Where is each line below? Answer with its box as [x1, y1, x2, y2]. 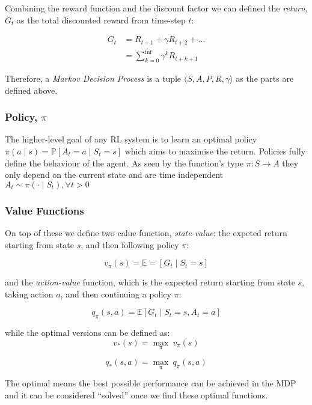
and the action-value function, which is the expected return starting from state [5, 276, 295, 288]
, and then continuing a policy [60, 287, 171, 300]
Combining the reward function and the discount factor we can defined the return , [5, 2, 308, 14]
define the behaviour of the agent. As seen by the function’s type [5, 156, 243, 169]
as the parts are [236, 72, 294, 84]
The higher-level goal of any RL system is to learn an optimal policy [5, 133, 257, 145]
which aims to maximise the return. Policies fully [124, 145, 306, 157]
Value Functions [5, 202, 84, 218]
